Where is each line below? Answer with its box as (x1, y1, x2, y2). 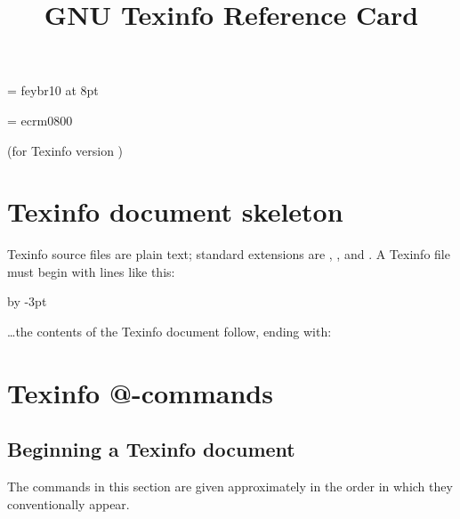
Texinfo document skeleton (7, 193, 343, 230)
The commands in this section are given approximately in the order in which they (7, 477, 453, 496)
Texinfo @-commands (7, 374, 273, 410)
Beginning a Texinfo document (7, 435, 295, 463)
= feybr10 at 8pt (7, 81, 99, 100)
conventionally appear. (7, 494, 130, 513)
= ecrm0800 (7, 110, 73, 129)
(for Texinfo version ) (7, 141, 124, 159)
